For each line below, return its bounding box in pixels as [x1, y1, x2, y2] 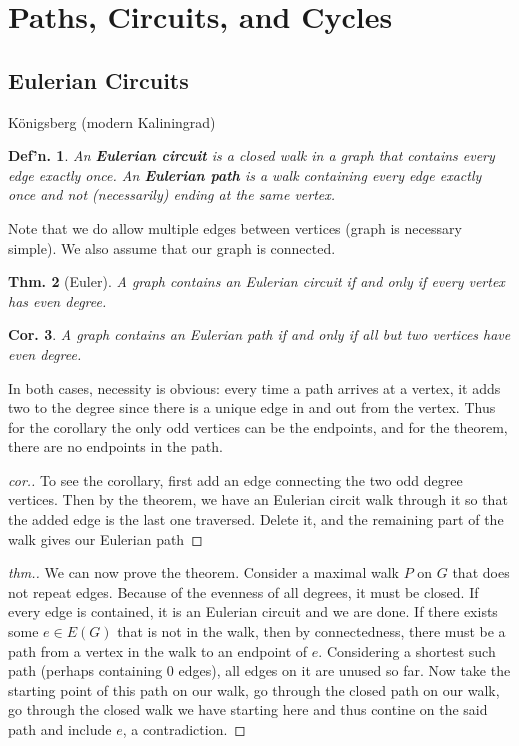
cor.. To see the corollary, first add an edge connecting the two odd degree [8, 469, 463, 490]
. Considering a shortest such [318, 640, 496, 661]
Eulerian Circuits [8, 64, 189, 95]
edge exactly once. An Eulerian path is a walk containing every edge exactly [8, 164, 482, 185]
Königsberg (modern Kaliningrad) [8, 111, 216, 132]
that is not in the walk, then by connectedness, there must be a [117, 621, 506, 642]
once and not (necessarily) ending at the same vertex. [8, 184, 336, 205]
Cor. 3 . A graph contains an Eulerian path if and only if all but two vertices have [8, 324, 511, 345]
